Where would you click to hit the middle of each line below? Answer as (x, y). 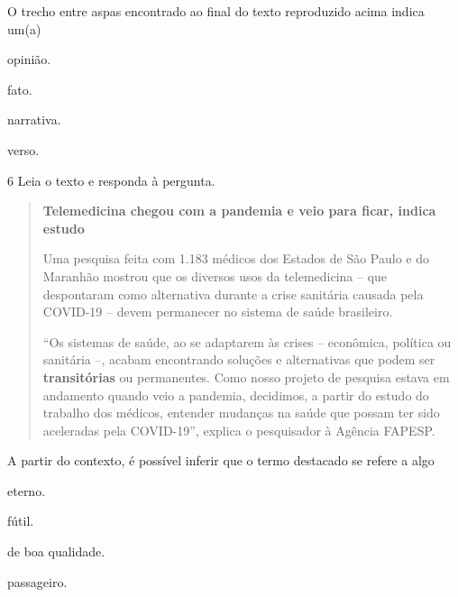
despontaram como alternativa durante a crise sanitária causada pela (233, 294)
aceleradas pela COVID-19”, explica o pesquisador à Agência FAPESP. (239, 430)
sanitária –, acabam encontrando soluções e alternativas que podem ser (239, 359)
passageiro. (37, 581)
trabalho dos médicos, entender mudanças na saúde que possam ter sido (241, 413)
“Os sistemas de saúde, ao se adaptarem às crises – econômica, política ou (247, 341)
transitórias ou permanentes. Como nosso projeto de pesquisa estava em (246, 377)
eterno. (27, 490)
